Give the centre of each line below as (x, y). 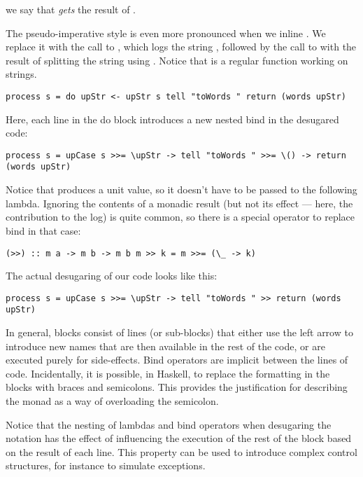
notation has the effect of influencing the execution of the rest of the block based (179, 438)
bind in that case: (43, 230)
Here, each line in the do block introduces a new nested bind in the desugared (172, 119)
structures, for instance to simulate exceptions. (106, 465)
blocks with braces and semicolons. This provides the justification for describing (177, 387)
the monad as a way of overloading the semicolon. (112, 401)
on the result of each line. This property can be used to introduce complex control (181, 451)
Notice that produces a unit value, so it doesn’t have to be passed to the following (181, 189)
